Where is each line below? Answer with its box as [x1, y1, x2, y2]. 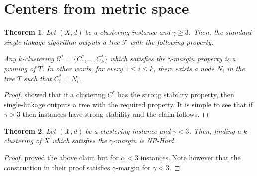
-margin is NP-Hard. [113, 135, 176, 146]
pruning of [4, 63, 36, 73]
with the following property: [130, 36, 214, 47]
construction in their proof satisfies [4, 162, 110, 172]
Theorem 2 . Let [4, 125, 56, 136]
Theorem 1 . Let [4, 27, 56, 37]
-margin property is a [171, 53, 236, 64]
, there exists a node [153, 63, 214, 73]
